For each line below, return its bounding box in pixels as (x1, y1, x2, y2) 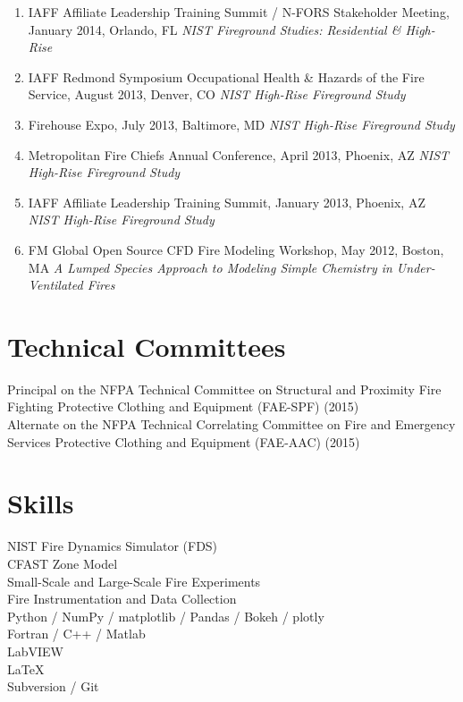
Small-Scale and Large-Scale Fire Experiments (7, 571, 261, 590)
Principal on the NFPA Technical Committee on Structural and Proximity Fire (7, 379, 442, 398)
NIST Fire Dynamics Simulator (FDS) (7, 537, 218, 555)
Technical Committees (7, 327, 286, 364)
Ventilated (28, 275, 83, 294)
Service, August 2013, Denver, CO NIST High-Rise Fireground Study (28, 85, 406, 104)
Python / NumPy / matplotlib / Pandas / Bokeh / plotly (7, 606, 324, 625)
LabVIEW (7, 641, 64, 660)
